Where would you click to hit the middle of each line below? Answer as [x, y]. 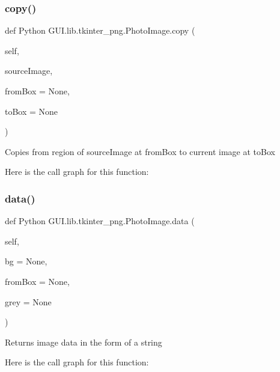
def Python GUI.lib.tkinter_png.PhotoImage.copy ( [100, 30]
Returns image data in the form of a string [84, 342]
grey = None [28, 301]
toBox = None [32, 111]
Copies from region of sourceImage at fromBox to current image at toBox [140, 151]
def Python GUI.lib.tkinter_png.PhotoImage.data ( [100, 221]
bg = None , [26, 261]
